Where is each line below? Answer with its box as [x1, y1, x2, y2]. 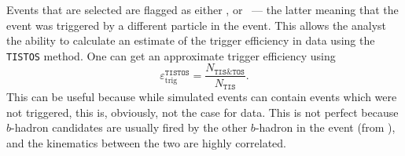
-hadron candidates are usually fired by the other [11, 119, 248, 136]
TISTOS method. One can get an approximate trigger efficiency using [6, 47, 336, 63]
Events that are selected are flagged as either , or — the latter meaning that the [6, 2, 399, 17]
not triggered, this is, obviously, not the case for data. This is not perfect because [6, 103, 399, 120]
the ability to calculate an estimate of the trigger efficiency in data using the [6, 32, 375, 49]
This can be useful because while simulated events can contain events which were [6, 88, 397, 104]
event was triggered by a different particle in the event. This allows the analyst [6, 16, 387, 33]
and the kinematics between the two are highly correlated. [6, 134, 287, 151]
